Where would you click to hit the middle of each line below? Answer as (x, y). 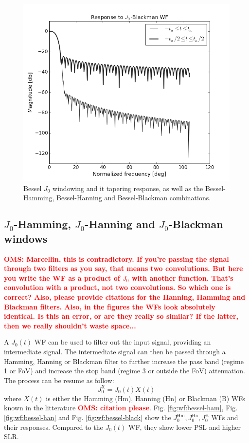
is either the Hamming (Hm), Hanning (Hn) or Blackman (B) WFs (145, 398)
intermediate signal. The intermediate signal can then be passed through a (115, 351)
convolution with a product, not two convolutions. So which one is (117, 287)
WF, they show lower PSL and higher (185, 427)
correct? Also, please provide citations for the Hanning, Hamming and (125, 297)
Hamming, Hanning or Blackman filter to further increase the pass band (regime (124, 361)
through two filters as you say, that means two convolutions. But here (124, 268)
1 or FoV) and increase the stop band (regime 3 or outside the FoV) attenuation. (124, 371)
